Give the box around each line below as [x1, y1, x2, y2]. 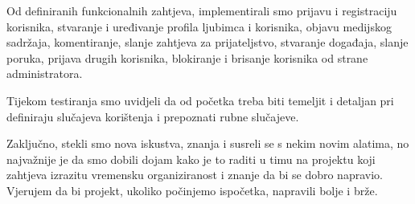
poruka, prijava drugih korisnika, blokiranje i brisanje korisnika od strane [6, 49, 368, 66]
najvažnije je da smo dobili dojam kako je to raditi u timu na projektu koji [6, 150, 376, 167]
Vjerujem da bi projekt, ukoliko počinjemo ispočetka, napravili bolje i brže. [6, 182, 378, 198]
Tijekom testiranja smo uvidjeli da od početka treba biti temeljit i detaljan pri [6, 92, 394, 108]
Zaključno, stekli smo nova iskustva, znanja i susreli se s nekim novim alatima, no [6, 135, 409, 152]
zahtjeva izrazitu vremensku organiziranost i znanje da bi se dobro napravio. [6, 166, 383, 183]
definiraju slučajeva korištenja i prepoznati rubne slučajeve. [6, 108, 299, 124]
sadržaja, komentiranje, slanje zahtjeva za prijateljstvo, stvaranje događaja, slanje [6, 34, 409, 51]
